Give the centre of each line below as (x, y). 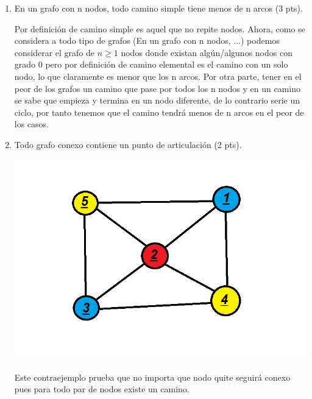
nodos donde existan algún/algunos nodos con (207, 52)
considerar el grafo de (55, 52)
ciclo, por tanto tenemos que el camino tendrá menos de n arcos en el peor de (159, 112)
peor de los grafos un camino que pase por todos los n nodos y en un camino (157, 88)
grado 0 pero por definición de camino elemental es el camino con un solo (151, 64)
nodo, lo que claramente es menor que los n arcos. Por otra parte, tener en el (158, 76)
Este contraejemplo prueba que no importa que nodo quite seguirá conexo (152, 377)
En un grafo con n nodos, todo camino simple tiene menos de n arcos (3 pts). (158, 8)
